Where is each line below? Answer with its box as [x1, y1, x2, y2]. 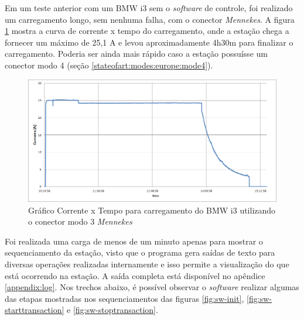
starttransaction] [5, 304, 64, 316]
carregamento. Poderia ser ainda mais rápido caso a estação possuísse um [5, 47, 268, 60]
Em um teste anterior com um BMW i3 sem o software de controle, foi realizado [5, 2, 293, 13]
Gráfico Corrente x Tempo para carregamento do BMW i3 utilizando [28, 204, 276, 216]
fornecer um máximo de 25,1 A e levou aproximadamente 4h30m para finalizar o [5, 36, 293, 48]
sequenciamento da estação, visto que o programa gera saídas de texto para [5, 246, 275, 259]
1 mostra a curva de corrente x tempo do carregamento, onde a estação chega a [5, 25, 289, 37]
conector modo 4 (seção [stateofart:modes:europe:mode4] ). [5, 59, 213, 71]
